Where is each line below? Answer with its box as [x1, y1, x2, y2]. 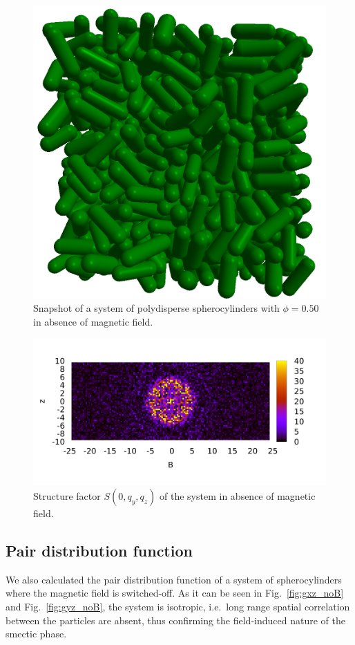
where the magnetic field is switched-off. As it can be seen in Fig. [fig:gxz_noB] [6, 586, 344, 600]
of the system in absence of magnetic [160, 488, 316, 503]
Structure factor [33, 488, 101, 503]
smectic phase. [6, 626, 67, 641]
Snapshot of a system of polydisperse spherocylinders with [33, 301, 280, 315]
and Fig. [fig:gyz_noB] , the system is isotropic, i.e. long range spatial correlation [6, 599, 350, 613]
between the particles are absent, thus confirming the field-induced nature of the [6, 613, 345, 627]
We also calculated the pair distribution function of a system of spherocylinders [6, 572, 342, 586]
